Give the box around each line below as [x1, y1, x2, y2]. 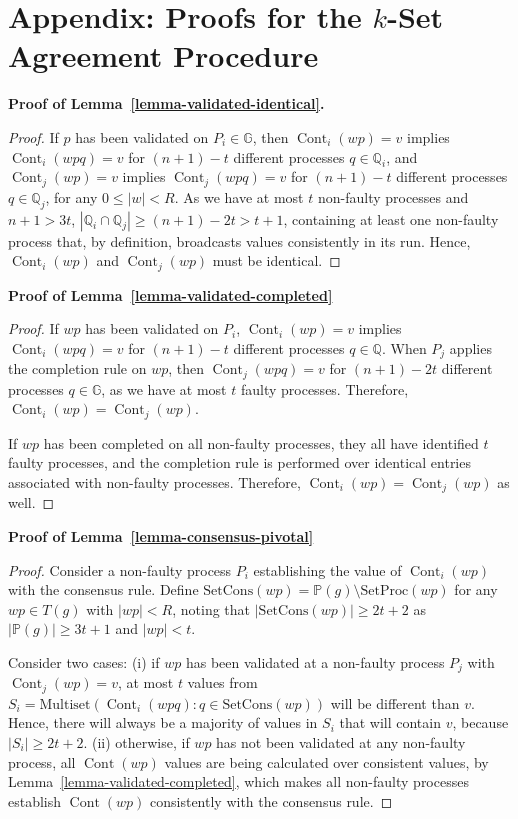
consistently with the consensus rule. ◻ [150, 790, 393, 811]
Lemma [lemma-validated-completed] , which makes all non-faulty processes [8, 771, 469, 792]
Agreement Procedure [8, 35, 319, 76]
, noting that [172, 598, 251, 619]
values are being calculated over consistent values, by [164, 751, 489, 772]
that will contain [339, 712, 441, 733]
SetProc [360, 584, 409, 599]
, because [452, 712, 509, 733]
